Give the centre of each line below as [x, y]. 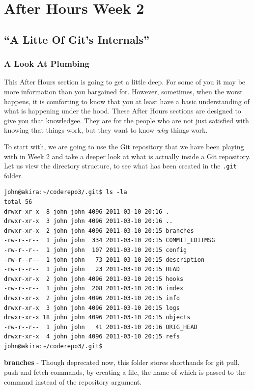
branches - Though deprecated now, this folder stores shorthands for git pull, [122, 362]
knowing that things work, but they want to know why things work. [106, 130]
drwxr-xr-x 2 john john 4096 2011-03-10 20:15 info [92, 298]
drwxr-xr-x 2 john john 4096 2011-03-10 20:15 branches [99, 231]
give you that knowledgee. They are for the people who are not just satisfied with [127, 120]
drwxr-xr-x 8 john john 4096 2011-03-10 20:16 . [87, 211]
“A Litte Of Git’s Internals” [77, 39]
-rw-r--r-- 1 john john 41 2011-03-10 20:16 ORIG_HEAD [101, 327]
